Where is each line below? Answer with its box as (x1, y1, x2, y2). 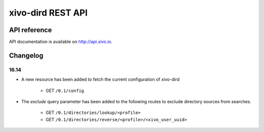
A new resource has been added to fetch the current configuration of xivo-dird (21, 76, 180, 82)
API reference (9, 26, 52, 34)
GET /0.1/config (45, 88, 84, 94)
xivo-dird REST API (9, 7, 88, 18)
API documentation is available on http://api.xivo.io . (9, 39, 112, 45)
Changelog (9, 51, 44, 59)
